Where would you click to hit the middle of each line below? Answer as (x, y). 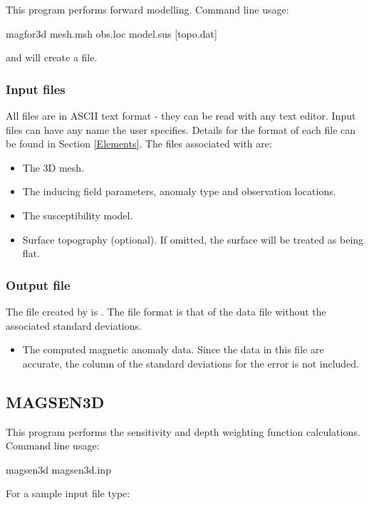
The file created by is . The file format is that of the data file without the (166, 311)
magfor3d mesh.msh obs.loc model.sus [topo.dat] (111, 33)
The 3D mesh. (53, 167)
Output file (38, 285)
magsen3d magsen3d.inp (58, 469)
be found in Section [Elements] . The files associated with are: (139, 144)
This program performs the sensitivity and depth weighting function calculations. (183, 431)
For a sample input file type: (68, 493)
